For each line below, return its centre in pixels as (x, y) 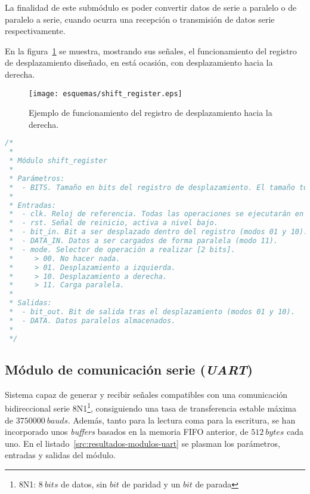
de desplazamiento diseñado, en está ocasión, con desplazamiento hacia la (139, 62)
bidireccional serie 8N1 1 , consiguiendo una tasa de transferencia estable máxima (151, 407)
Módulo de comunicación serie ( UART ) (129, 369)
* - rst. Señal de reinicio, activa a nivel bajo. (114, 223)
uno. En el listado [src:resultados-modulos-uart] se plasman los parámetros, (142, 443)
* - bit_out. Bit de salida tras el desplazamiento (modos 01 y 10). (152, 312)
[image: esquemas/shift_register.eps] (106, 93)
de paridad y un (151, 484)
